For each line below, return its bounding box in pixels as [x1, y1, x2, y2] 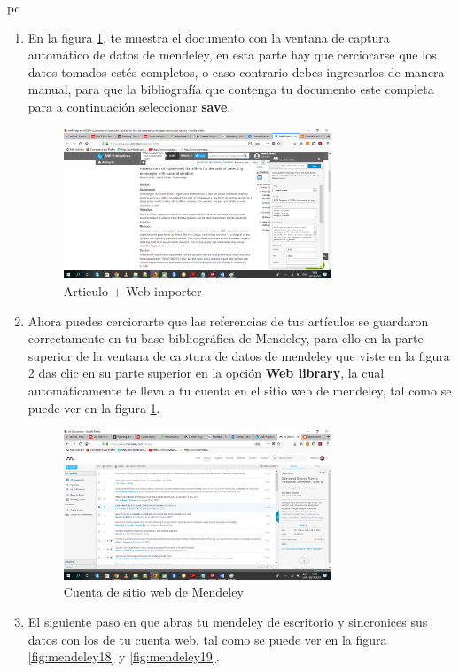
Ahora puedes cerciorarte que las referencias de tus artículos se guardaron [27, 311, 429, 330]
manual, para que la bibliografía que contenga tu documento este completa [27, 80, 434, 98]
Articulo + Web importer [63, 281, 202, 300]
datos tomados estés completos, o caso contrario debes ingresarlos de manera [27, 62, 445, 81]
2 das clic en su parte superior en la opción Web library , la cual [27, 363, 385, 382]
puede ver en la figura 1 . [27, 398, 160, 417]
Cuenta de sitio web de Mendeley [63, 582, 244, 601]
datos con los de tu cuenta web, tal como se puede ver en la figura [27, 629, 387, 648]
